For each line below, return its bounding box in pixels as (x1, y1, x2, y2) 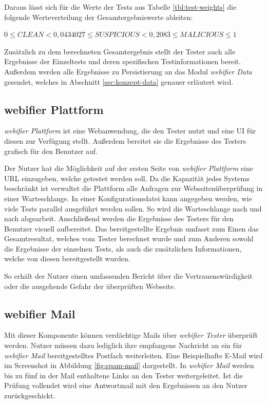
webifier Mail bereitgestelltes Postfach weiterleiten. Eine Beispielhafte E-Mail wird (4, 350, 263, 360)
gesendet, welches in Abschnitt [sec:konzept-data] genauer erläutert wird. (4, 76, 234, 87)
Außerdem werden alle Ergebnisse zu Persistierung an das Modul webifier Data (4, 66, 252, 76)
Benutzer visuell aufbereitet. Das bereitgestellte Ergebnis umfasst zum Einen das (4, 223, 259, 234)
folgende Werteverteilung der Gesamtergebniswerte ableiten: (4, 11, 193, 22)
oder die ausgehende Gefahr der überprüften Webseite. (4, 280, 176, 291)
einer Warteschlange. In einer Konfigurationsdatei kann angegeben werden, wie (4, 193, 252, 203)
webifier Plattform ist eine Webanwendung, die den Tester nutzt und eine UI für (4, 125, 256, 136)
